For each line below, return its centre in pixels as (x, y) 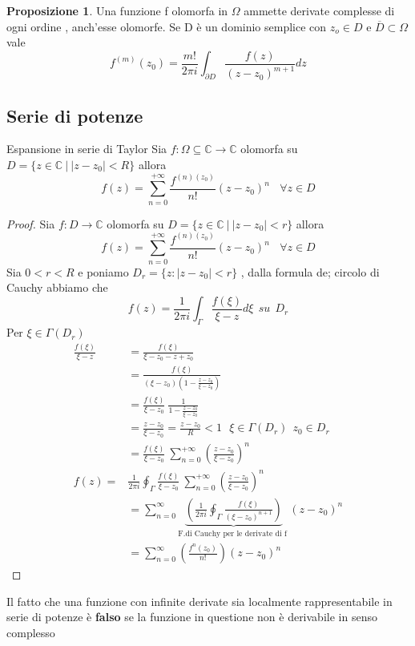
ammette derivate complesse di (319, 10)
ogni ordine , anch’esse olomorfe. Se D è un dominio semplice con (167, 26)
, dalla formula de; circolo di (310, 271)
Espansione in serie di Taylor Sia (87, 149)
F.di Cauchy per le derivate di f (232, 533)
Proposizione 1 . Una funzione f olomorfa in (117, 10)
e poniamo (103, 271)
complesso (31, 633)
